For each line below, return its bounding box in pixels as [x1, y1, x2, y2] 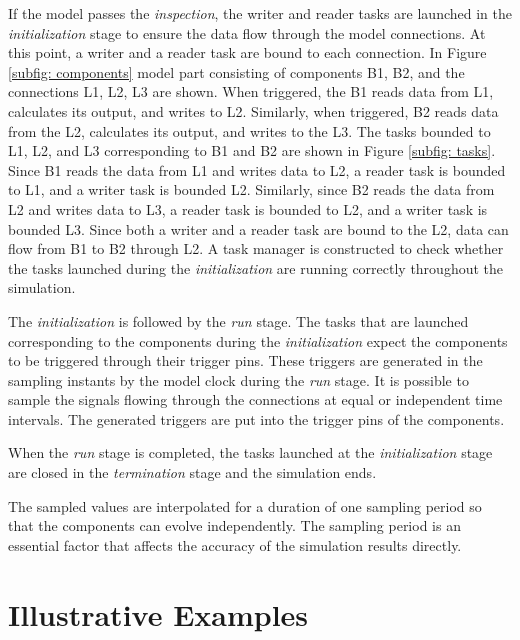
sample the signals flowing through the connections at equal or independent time [8, 389, 503, 410]
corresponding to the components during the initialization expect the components [8, 330, 508, 351]
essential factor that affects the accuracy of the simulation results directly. [8, 534, 462, 555]
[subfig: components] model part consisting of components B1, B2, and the [8, 61, 465, 82]
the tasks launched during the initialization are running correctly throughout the [8, 257, 504, 278]
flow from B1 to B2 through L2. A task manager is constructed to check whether [8, 238, 504, 259]
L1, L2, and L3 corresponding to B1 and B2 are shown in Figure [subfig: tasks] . [8, 140, 496, 161]
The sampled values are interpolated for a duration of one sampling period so [8, 495, 482, 516]
